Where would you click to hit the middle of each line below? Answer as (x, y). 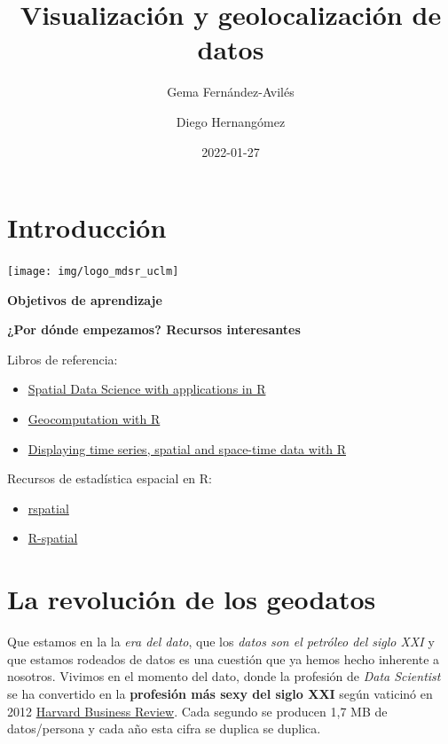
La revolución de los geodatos (192, 599)
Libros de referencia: (63, 359)
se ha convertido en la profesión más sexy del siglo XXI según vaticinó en (220, 693)
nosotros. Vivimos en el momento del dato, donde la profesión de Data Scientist (224, 676)
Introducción (87, 227)
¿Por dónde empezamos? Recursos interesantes (154, 329)
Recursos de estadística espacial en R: (110, 478)
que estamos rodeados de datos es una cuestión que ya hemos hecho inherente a (224, 658)
